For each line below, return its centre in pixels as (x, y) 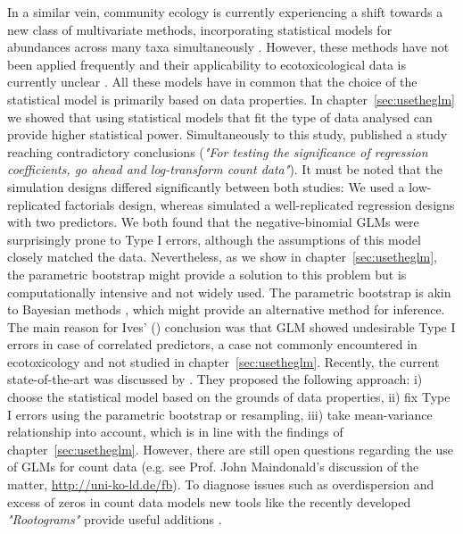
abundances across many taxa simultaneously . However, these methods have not (228, 47)
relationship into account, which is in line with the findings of (175, 432)
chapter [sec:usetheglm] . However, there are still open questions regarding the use (231, 449)
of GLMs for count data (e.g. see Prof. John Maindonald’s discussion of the (213, 467)
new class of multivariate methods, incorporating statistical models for (200, 29)
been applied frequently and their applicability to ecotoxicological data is (207, 64)
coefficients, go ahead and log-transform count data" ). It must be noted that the (225, 169)
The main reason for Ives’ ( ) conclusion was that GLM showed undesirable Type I (231, 326)
